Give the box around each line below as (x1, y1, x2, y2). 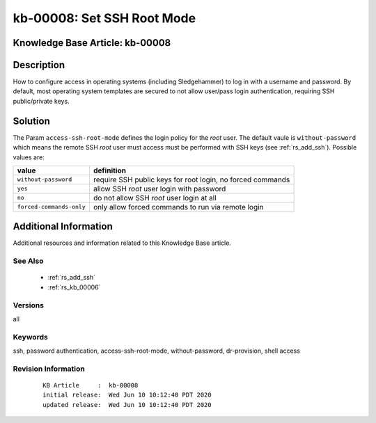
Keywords (13, 332, 48, 342)
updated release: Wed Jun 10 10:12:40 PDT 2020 (42, 401, 212, 408)
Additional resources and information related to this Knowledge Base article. (13, 239, 231, 247)
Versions (13, 300, 45, 310)
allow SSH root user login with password (93, 184, 226, 193)
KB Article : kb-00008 (42, 381, 139, 390)
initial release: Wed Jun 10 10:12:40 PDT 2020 (42, 391, 212, 399)
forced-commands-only (17, 203, 86, 211)
